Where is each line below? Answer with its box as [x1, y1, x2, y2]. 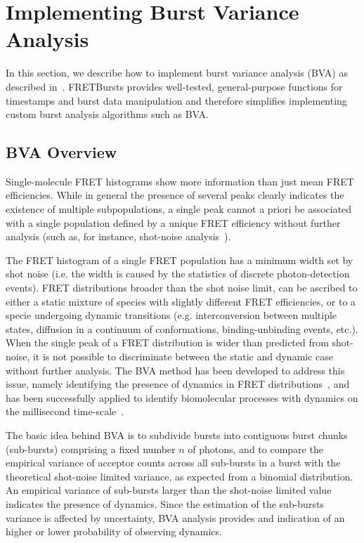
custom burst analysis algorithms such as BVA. [6, 107, 209, 122]
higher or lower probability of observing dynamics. [6, 524, 222, 539]
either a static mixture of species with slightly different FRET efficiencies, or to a [6, 294, 356, 308]
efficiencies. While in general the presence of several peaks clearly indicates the [6, 188, 344, 202]
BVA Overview [6, 141, 117, 163]
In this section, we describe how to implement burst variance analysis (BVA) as [6, 65, 348, 80]
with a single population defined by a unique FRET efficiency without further [6, 215, 341, 230]
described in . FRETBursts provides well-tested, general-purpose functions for [6, 79, 343, 93]
